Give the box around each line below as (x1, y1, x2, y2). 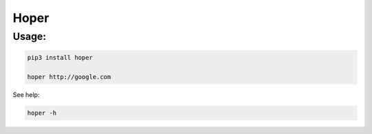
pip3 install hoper (27, 54, 93, 61)
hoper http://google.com (27, 73, 112, 80)
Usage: (12, 30, 46, 43)
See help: (12, 90, 40, 99)
